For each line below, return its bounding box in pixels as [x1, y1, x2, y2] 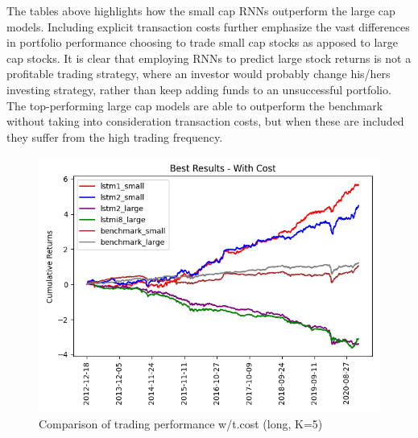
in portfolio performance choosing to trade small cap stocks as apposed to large [6, 34, 398, 51]
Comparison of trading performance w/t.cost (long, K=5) [39, 415, 323, 432]
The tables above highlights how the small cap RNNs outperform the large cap [6, 2, 395, 19]
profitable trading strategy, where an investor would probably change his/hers [6, 65, 391, 82]
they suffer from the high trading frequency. [6, 128, 223, 145]
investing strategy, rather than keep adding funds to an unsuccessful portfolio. [6, 81, 391, 97]
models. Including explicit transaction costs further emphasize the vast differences [6, 18, 410, 35]
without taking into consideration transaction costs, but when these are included [6, 113, 404, 130]
